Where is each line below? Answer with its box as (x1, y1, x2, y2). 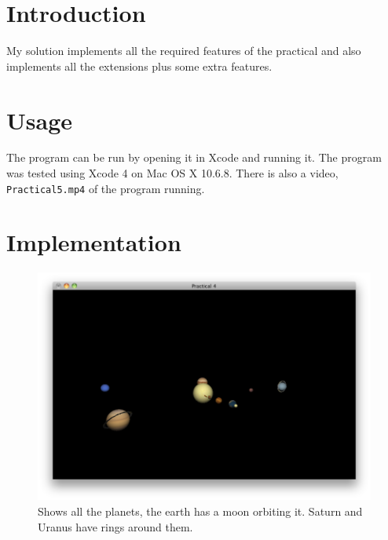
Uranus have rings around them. (38, 518, 193, 535)
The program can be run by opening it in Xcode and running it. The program (6, 149, 382, 166)
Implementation (6, 226, 181, 258)
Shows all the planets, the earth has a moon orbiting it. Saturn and (38, 503, 363, 520)
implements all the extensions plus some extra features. (6, 57, 273, 74)
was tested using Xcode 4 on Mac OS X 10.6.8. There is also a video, (6, 165, 339, 181)
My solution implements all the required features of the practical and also (6, 42, 361, 59)
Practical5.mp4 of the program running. (6, 180, 205, 196)
